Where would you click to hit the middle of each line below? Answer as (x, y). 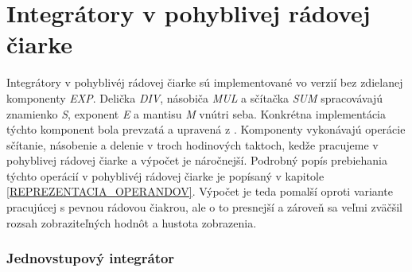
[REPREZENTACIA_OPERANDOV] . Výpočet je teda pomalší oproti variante (200, 191)
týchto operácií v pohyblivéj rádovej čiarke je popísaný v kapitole (165, 175)
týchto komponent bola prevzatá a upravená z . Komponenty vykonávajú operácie (206, 129)
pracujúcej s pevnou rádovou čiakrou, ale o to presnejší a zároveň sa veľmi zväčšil (204, 207)
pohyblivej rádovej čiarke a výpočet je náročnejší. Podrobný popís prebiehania (197, 160)
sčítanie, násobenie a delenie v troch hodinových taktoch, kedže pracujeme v (192, 144)
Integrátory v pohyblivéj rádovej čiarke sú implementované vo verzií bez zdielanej (205, 82)
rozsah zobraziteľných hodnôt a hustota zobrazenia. (132, 222)
